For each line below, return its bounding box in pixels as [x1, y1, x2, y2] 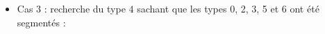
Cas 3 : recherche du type [17, 1, 126, 15]
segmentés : [17, 15, 66, 29]
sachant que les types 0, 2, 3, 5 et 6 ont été [137, 1, 319, 15]
